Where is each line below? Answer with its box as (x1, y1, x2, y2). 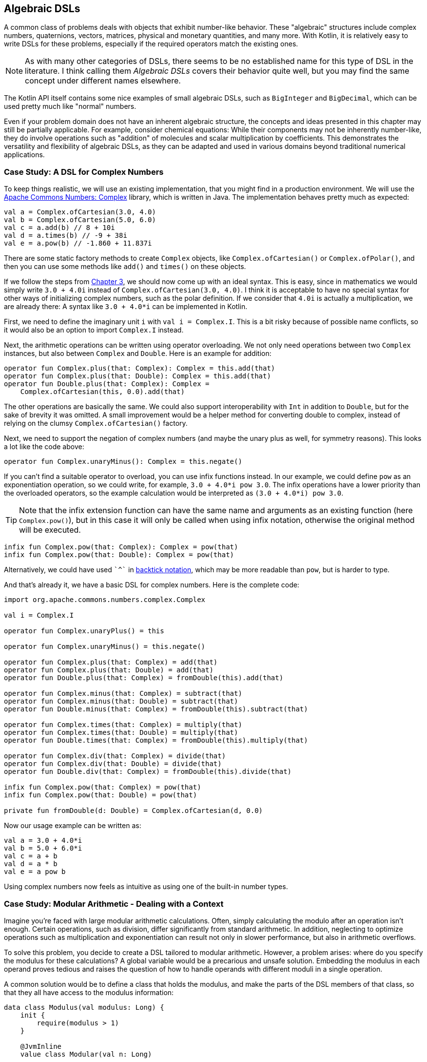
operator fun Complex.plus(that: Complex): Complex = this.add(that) (4, 364, 275, 373)
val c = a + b (4, 852, 58, 860)
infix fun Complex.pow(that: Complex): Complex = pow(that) (4, 543, 238, 551)
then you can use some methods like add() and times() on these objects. (4, 262, 246, 271)
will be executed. (19, 525, 81, 535)
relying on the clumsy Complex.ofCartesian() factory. (4, 419, 188, 428)
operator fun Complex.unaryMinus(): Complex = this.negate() (4, 458, 242, 466)
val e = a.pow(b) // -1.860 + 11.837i (4, 239, 152, 248)
